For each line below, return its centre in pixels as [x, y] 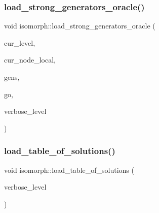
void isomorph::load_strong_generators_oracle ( [80, 26]
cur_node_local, [30, 60]
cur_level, [20, 42]
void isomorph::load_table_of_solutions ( [69, 170]
